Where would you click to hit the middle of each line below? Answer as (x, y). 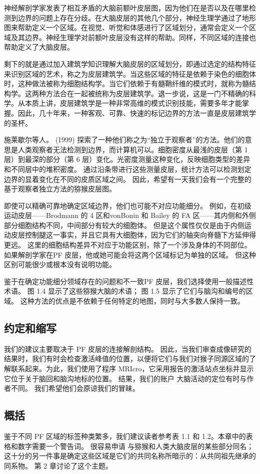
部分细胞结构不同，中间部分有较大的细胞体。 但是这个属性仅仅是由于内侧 (124, 225)
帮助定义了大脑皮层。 (39, 47)
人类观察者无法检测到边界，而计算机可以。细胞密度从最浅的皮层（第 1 (133, 149)
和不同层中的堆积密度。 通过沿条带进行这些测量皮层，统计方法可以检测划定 (128, 169)
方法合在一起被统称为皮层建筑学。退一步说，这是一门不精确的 (147, 93)
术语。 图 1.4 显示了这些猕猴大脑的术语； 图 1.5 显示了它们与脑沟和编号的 (125, 291)
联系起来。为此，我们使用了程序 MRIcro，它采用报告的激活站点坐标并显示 (132, 369)
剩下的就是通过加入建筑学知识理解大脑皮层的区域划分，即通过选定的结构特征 (130, 63)
